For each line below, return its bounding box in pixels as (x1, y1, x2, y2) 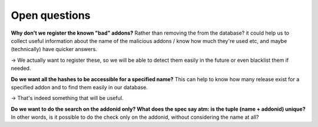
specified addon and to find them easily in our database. (11, 83, 148, 91)
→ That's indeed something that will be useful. (11, 95, 124, 102)
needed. (11, 65, 31, 72)
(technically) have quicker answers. (11, 46, 97, 53)
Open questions (11, 9, 91, 22)
